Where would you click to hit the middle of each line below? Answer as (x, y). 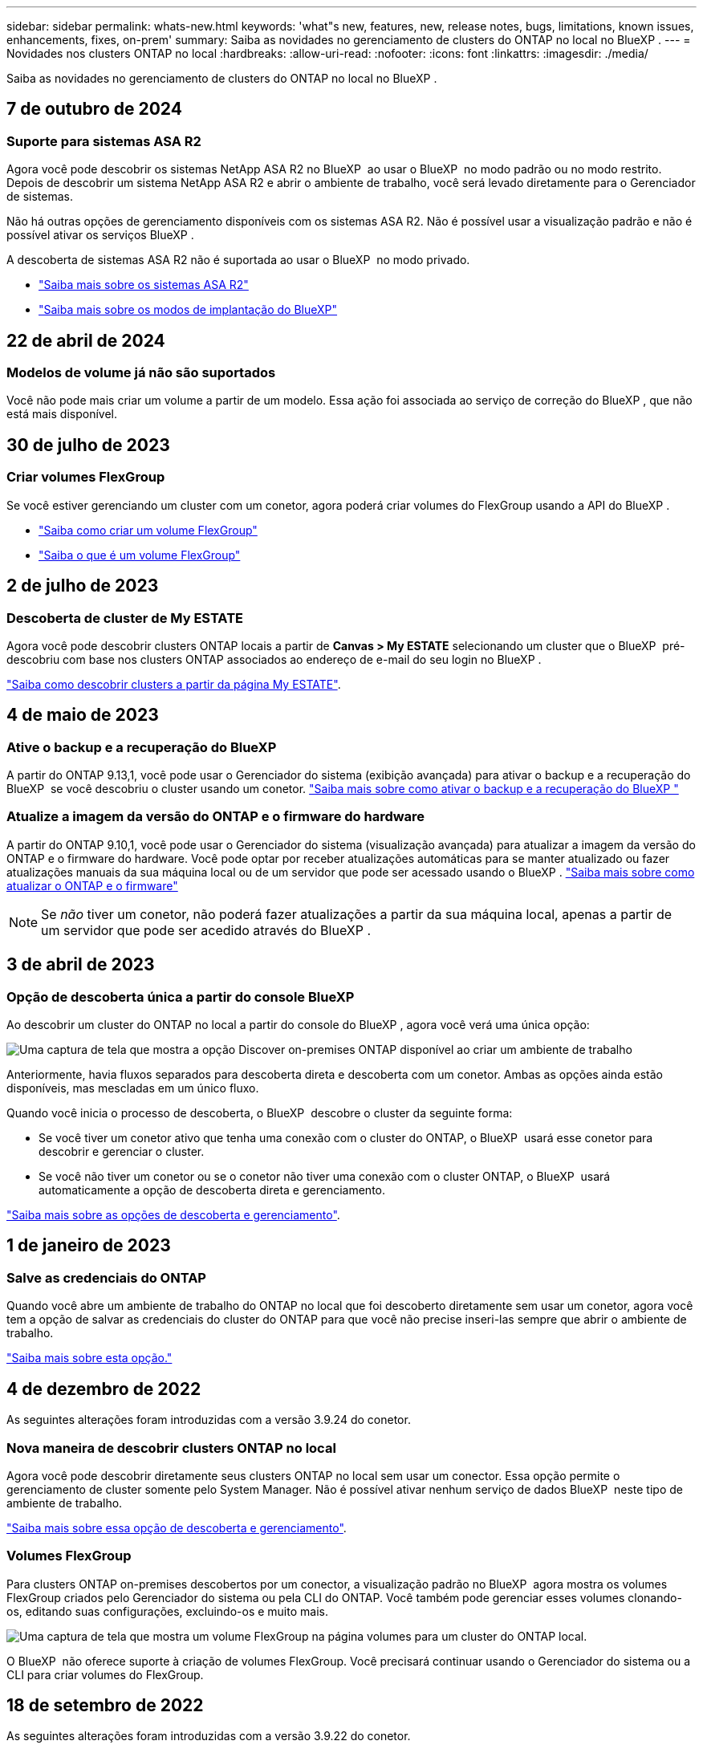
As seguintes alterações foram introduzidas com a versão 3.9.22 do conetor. (209, 1736)
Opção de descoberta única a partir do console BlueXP (181, 997)
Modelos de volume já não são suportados (141, 373)
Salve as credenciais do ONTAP (106, 1277)
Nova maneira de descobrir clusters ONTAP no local (171, 1448)
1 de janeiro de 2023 (89, 1246)
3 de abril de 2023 (81, 965)
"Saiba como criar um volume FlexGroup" (148, 530)
